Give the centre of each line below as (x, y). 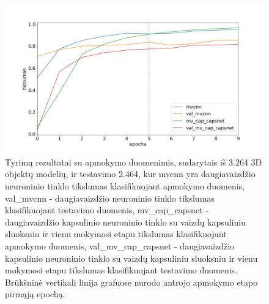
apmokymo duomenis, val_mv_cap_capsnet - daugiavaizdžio (120, 246)
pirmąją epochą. (35, 294)
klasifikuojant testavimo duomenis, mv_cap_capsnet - (107, 210)
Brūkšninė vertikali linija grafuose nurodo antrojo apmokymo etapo (131, 282)
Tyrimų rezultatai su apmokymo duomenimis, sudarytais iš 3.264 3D (134, 161)
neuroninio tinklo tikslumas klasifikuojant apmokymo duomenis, (125, 186)
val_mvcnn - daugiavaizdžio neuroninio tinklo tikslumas (110, 198)
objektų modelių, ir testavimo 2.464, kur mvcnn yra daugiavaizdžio (130, 174)
